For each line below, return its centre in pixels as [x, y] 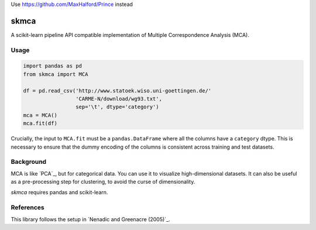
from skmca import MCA [56, 74]
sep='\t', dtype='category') [117, 107]
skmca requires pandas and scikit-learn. [59, 193]
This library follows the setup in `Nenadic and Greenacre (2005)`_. [90, 219]
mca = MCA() [40, 115]
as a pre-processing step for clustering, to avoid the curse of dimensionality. [103, 182]
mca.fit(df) [40, 123]
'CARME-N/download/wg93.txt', [118, 99]
